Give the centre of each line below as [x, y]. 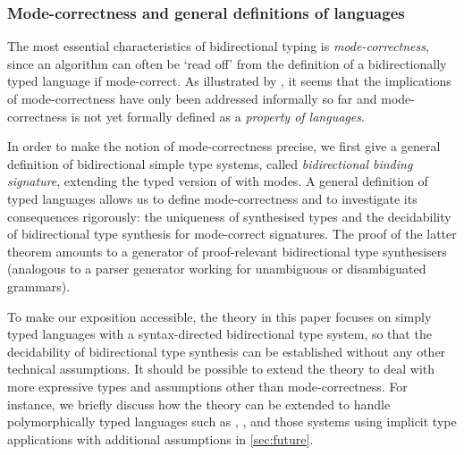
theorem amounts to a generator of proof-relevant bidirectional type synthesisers [227, 251]
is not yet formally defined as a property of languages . [218, 116]
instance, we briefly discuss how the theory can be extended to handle [199, 404]
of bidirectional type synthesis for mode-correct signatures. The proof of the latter [232, 234]
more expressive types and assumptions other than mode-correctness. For [207, 386]
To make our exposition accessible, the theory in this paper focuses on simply [219, 316]
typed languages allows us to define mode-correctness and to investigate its [212, 198]
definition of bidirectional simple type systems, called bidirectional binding [210, 163]
